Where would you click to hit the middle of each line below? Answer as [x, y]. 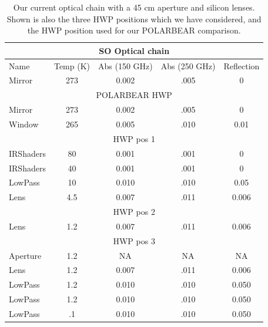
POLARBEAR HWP [134, 95]
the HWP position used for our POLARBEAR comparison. [134, 30]
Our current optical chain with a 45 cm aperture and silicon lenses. [134, 7]
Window [24, 124]
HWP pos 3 [134, 240]
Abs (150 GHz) [125, 65]
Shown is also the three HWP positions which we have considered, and [134, 18]
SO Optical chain [134, 50]
